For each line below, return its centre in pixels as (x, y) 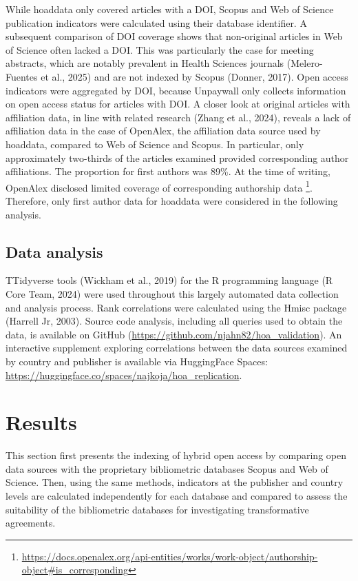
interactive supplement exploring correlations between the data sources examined (177, 348)
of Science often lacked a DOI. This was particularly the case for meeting (160, 49)
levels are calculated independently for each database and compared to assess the (177, 496)
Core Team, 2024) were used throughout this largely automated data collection (172, 293)
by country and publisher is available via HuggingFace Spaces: (137, 361)
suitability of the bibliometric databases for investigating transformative (157, 509)
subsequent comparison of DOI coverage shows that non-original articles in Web (174, 36)
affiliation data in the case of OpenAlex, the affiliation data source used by (163, 131)
